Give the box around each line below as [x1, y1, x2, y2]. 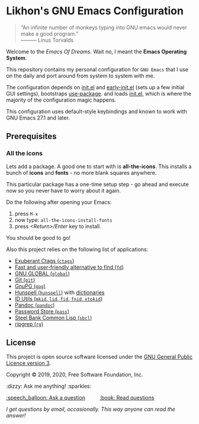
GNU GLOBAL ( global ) [14, 269, 70, 277]
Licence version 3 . [6, 360, 52, 367]
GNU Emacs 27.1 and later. [6, 114, 70, 121]
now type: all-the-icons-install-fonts [14, 216, 113, 224]
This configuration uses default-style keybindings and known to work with [6, 108, 188, 115]
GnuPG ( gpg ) [14, 282, 46, 290]
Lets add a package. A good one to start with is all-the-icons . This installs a [6, 162, 192, 170]
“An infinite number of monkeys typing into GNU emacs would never [20, 24, 188, 31]
